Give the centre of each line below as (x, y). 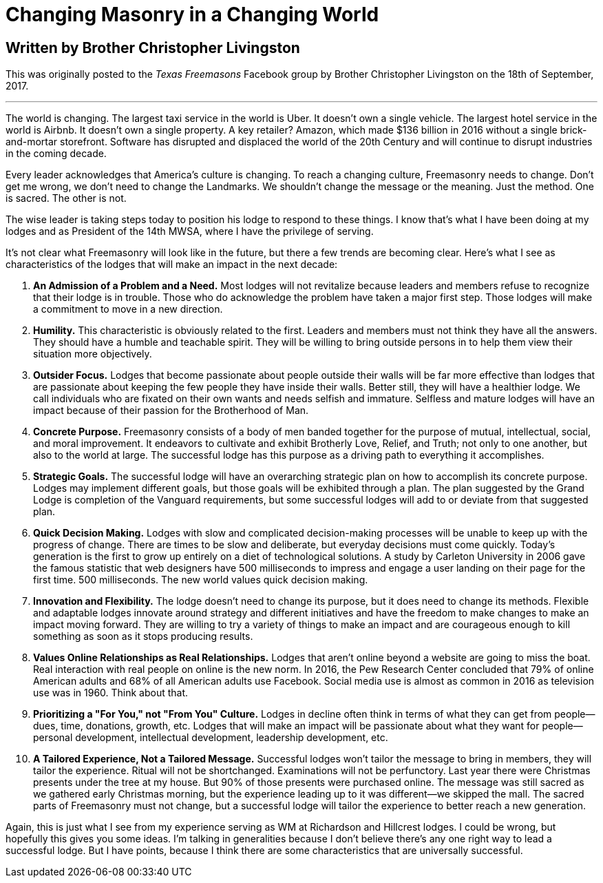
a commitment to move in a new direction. (128, 309)
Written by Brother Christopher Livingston (153, 48)
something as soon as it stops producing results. (143, 636)
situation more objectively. (93, 354)
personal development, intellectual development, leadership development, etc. (211, 738)
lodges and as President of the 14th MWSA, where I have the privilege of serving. (190, 231)
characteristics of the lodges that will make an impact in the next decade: (172, 264)
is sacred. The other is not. (66, 198)
